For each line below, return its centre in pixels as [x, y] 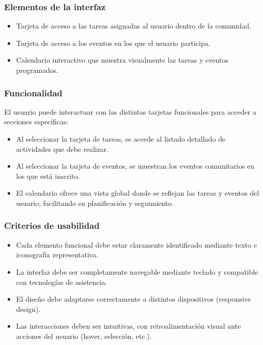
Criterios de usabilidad [52, 225]
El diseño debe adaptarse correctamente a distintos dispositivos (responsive [134, 299]
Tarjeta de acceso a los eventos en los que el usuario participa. [113, 43]
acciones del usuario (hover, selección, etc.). [84, 336]
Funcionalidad [33, 92]
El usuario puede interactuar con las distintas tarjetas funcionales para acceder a [130, 111]
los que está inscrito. [48, 176]
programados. [37, 70]
